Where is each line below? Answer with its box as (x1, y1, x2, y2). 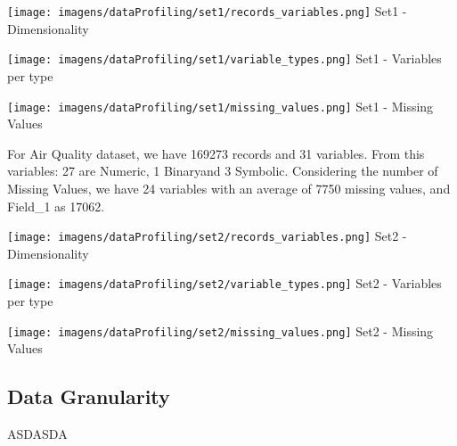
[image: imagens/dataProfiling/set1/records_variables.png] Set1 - (7, 2, 407, 20)
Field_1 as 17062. (7, 196, 105, 215)
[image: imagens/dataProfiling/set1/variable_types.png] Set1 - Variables (7, 49, 442, 68)
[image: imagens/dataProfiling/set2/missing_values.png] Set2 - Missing (7, 321, 434, 340)
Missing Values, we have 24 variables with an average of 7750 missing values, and (7, 178, 451, 197)
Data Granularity (7, 383, 170, 410)
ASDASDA (7, 425, 68, 443)
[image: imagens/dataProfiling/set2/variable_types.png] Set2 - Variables (7, 274, 442, 293)
